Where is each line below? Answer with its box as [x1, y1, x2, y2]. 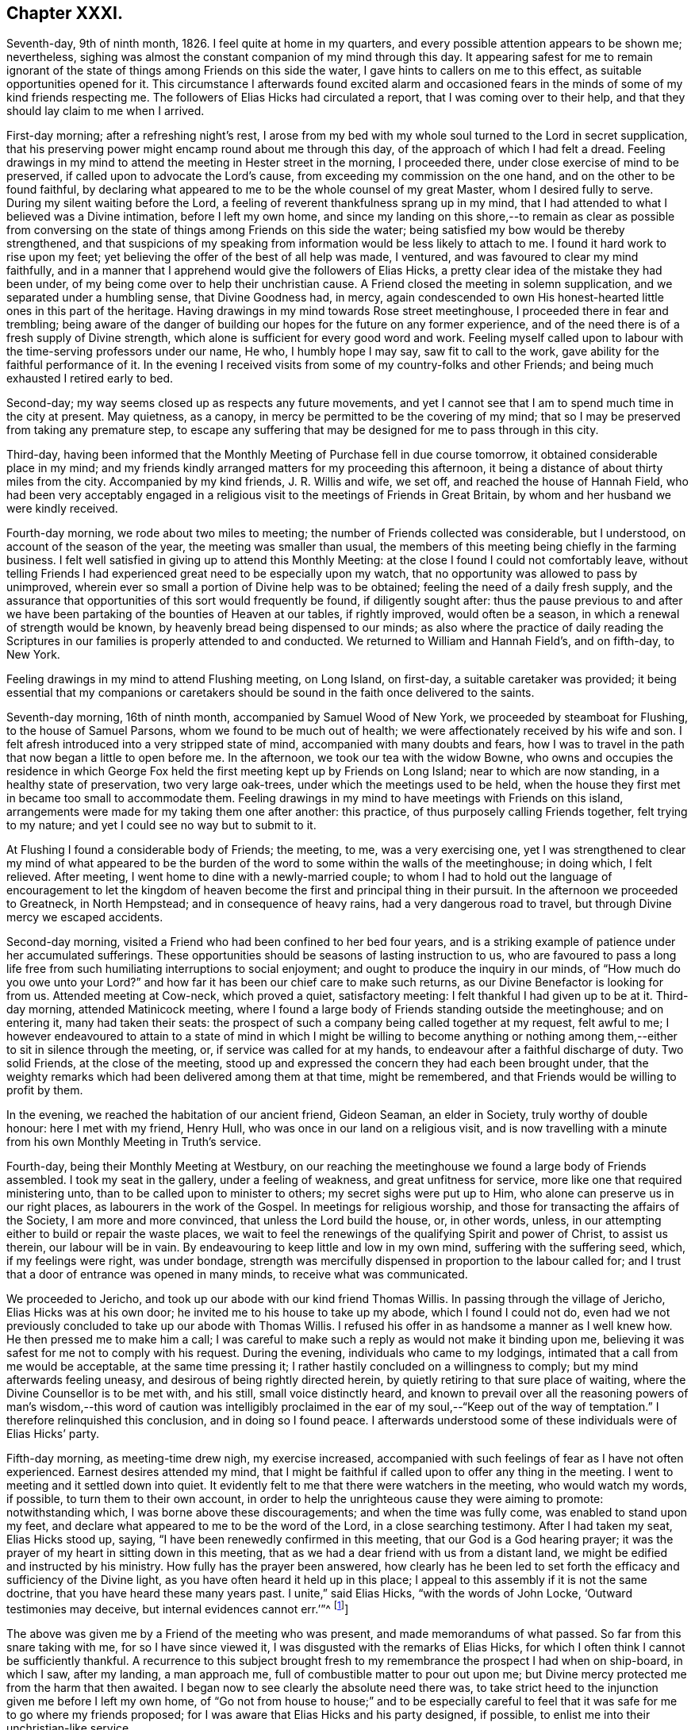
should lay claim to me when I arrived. [6, 104, 205, 118]
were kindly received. [6, 502, 118, 516]
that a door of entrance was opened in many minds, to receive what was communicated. [6, 1267, 468, 1282]
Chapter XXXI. [6, 3, 123, 23]
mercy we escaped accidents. [6, 910, 163, 925]
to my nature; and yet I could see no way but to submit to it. [6, 818, 317, 832]
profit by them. [6, 1083, 83, 1098]
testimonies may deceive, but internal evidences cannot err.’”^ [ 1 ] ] [6, 1600, 349, 1617]
